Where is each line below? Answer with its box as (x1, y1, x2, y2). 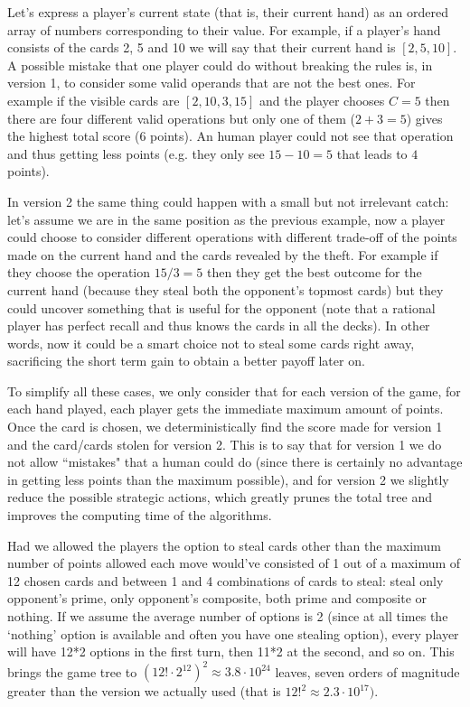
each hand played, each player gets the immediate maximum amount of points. (7, 399, 444, 418)
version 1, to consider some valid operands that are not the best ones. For (7, 73, 416, 92)
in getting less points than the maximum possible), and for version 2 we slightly (7, 470, 449, 488)
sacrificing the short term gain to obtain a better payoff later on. (7, 351, 365, 370)
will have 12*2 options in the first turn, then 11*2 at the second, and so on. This (7, 642, 455, 661)
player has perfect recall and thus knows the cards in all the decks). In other (7, 316, 430, 335)
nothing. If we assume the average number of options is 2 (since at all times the (7, 607, 448, 625)
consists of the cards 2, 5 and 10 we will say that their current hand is (7, 38, 396, 57)
